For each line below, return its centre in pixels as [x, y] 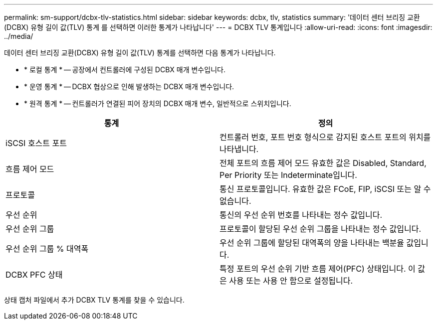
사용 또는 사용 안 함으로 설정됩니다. [291, 281]
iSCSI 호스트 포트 [36, 143]
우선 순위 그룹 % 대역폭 [47, 249]
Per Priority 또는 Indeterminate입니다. [288, 175]
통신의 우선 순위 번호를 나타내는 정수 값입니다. [301, 215]
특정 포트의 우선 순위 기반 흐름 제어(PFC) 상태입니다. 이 [318, 269]
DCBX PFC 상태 [34, 275]
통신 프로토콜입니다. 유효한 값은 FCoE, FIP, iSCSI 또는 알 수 [325, 189]
